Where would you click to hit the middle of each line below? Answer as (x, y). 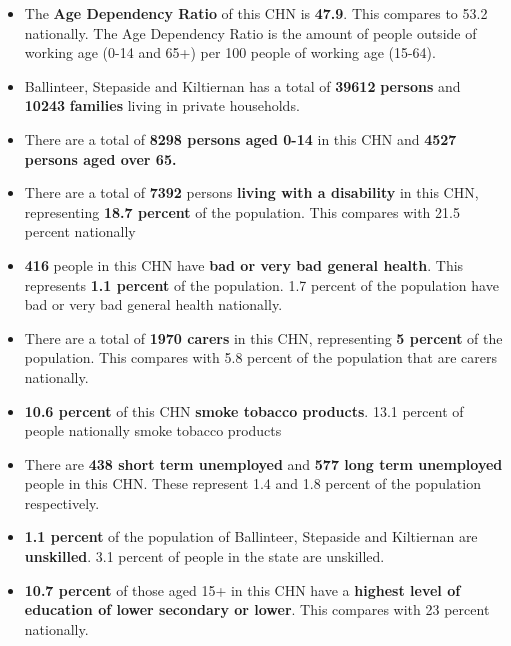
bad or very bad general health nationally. (153, 304)
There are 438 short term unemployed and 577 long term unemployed (263, 463)
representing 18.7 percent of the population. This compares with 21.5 (242, 211)
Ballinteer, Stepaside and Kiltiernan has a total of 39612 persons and (242, 85)
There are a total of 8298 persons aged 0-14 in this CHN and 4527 (240, 138)
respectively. (62, 502)
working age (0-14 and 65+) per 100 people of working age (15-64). (230, 52)
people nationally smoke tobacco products (153, 430)
